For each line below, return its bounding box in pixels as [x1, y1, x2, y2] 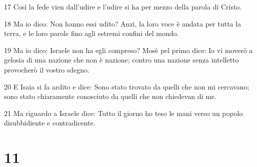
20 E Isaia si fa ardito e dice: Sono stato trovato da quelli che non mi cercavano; [4, 81, 249, 91]
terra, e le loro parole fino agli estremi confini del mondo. [4, 28, 179, 38]
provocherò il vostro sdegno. [4, 64, 89, 74]
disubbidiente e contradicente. [4, 117, 95, 128]
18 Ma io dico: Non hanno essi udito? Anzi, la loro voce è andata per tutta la [4, 18, 241, 28]
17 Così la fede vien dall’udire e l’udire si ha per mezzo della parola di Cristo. [4, 1, 242, 11]
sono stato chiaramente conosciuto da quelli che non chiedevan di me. [4, 91, 216, 101]
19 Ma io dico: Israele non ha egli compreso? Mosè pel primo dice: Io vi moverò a [4, 44, 253, 55]
